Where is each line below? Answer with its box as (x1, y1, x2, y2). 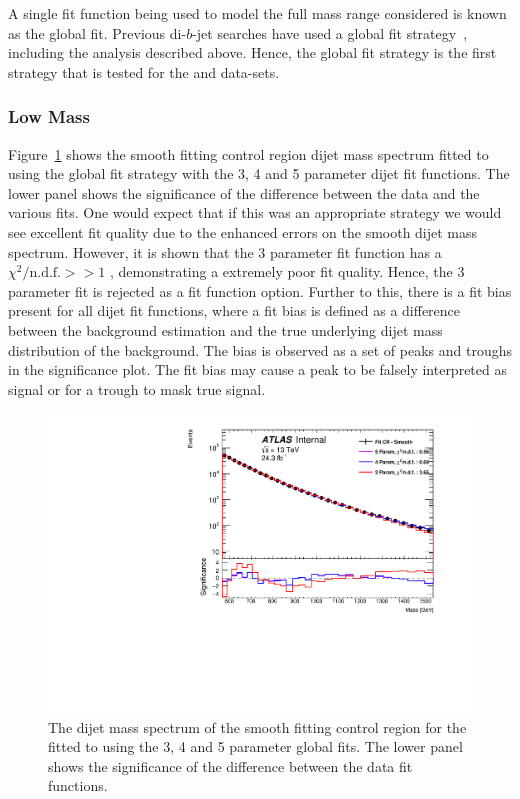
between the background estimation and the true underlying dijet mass (8, 319, 443, 340)
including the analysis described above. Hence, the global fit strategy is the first (8, 42, 497, 63)
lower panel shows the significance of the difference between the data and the (8, 182, 480, 203)
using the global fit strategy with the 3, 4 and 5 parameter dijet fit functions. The (8, 163, 510, 184)
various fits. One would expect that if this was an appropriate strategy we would (8, 202, 502, 223)
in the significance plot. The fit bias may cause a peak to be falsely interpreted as (8, 359, 507, 380)
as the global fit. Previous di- (8, 22, 187, 43)
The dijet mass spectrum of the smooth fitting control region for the (48, 716, 467, 737)
